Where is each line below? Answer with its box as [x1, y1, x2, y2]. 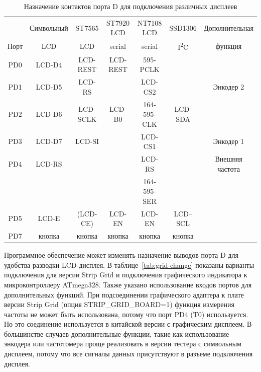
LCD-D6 [36, 109, 62, 119]
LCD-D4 [36, 59, 62, 69]
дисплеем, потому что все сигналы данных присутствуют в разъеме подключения [4, 348, 253, 359]
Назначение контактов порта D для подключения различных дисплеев [24, 1, 237, 11]
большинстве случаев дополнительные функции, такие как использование [4, 328, 229, 339]
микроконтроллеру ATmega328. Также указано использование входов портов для [4, 279, 252, 289]
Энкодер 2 [213, 82, 244, 92]
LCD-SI [75, 136, 99, 146]
